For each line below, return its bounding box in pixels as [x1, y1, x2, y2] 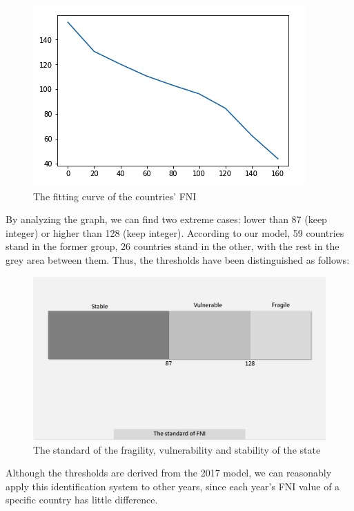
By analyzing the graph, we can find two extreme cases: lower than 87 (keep [6, 212, 327, 226]
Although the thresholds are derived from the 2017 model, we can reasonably [6, 465, 332, 480]
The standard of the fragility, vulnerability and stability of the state [33, 442, 321, 456]
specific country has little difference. [6, 492, 158, 507]
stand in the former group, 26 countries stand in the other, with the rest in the [6, 239, 340, 253]
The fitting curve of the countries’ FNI [33, 189, 197, 203]
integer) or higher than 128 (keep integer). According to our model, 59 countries [6, 225, 344, 240]
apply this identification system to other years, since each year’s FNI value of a [6, 479, 340, 493]
